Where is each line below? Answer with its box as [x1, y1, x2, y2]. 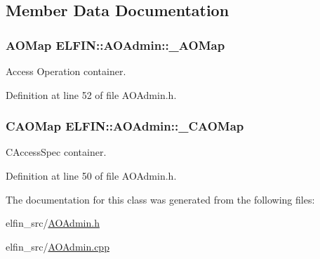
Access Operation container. [6, 64, 126, 78]
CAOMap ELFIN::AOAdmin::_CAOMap [6, 117, 244, 135]
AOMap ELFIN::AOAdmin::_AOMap [6, 36, 225, 53]
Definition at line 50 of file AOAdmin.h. [6, 168, 177, 182]
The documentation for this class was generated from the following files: [6, 192, 315, 206]
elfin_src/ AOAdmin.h [6, 215, 100, 230]
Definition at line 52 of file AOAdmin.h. [6, 87, 177, 102]
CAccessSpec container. [6, 145, 107, 159]
